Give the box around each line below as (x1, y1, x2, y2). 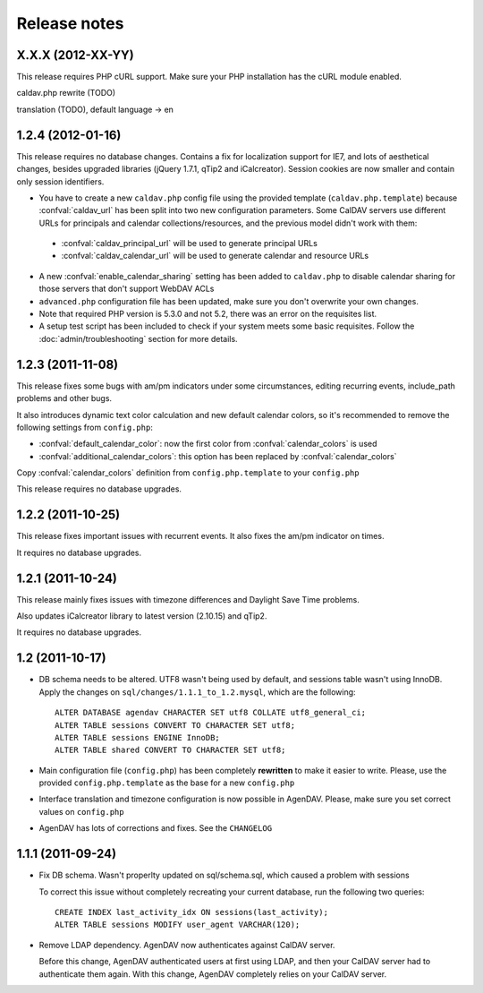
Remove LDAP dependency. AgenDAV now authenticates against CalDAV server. (38, 939, 335, 950)
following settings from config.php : (16, 422, 154, 432)
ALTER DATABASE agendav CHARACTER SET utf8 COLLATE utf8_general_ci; (55, 707, 367, 718)
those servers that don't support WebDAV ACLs (38, 283, 215, 295)
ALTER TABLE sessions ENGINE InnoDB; (55, 732, 221, 742)
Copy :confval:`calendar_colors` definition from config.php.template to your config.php (16, 467, 360, 478)
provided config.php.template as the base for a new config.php (38, 777, 295, 788)
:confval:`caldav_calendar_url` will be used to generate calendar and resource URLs (61, 251, 369, 261)
